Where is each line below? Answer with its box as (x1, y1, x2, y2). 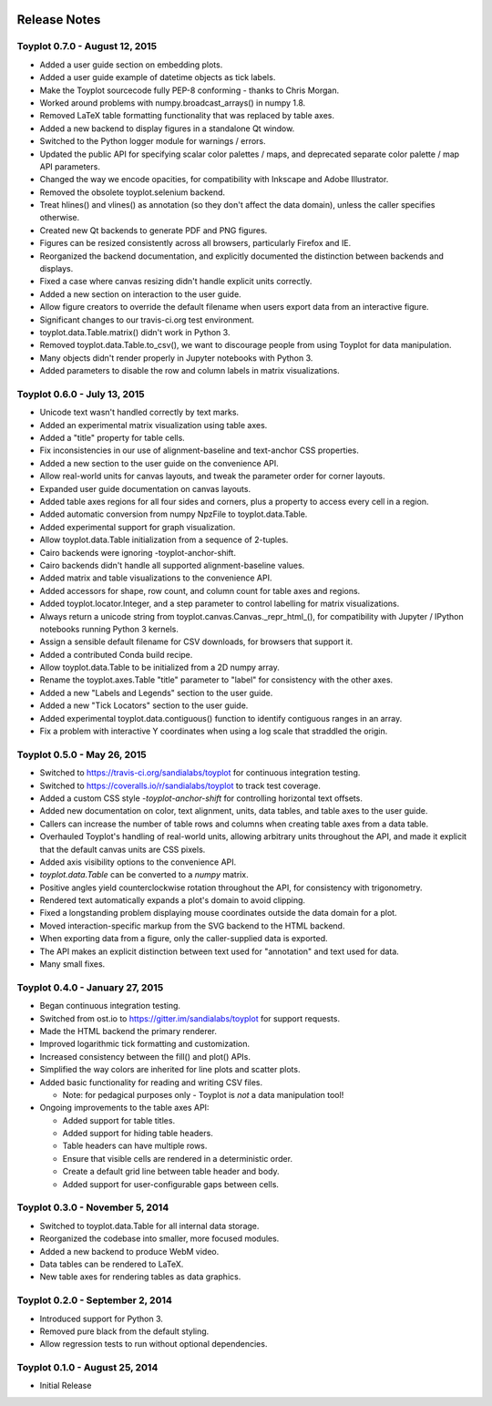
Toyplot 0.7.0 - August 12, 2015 (16, 40, 158, 53)
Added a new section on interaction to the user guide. (39, 288, 241, 300)
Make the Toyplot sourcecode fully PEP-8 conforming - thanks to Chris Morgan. (39, 85, 340, 96)
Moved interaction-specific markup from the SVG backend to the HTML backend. (39, 920, 345, 931)
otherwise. (39, 212, 80, 223)
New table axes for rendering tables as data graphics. (39, 1271, 241, 1282)
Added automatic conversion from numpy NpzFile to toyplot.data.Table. (39, 508, 308, 519)
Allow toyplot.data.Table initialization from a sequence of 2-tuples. (39, 534, 289, 546)
